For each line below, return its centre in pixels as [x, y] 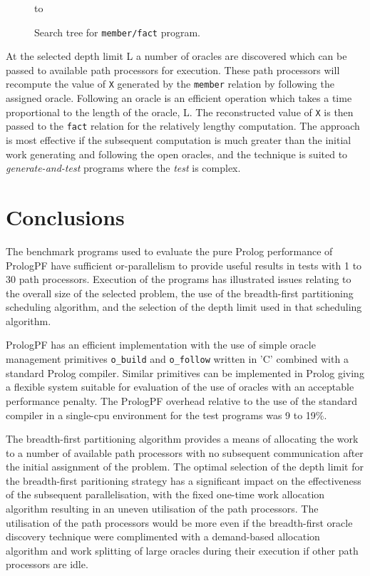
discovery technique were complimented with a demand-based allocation [163, 536]
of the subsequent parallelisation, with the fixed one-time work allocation [165, 494]
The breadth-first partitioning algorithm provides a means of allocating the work [182, 439]
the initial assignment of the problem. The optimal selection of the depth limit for [185, 467]
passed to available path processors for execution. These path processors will [173, 70]
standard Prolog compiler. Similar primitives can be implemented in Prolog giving [185, 372]
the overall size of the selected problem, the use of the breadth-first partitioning [180, 293]
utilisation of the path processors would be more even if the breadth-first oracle [179, 522]
